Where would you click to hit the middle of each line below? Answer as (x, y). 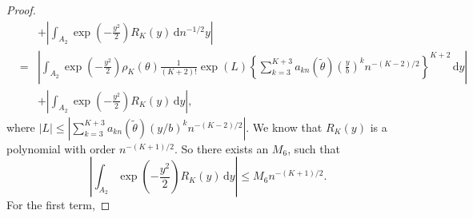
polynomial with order (61, 148)
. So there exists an (221, 148)
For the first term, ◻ (58, 205)
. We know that (284, 127)
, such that (314, 148)
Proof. (21, 10)
